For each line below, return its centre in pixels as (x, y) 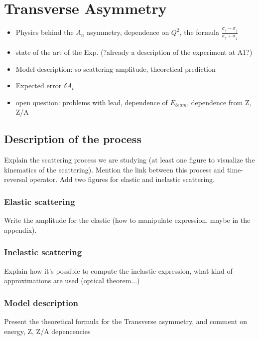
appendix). (20, 230)
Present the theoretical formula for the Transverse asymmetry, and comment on (126, 321)
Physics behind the (45, 32)
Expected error (39, 85)
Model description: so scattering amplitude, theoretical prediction (116, 69)
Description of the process (73, 139)
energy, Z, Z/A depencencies (47, 331)
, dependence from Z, (219, 102)
